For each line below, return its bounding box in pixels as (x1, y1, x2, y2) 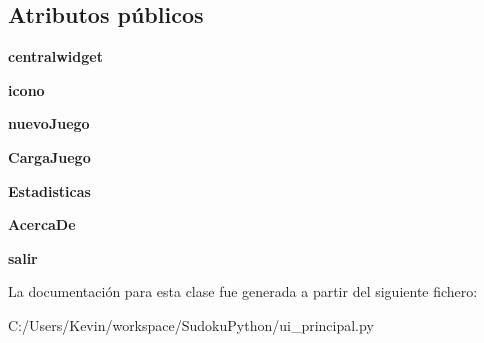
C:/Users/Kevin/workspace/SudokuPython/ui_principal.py (8, 314, 374, 335)
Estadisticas (8, 180, 91, 201)
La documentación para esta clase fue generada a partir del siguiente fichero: (8, 281, 478, 302)
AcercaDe (8, 214, 76, 235)
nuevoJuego (8, 113, 90, 134)
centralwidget (8, 46, 103, 67)
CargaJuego (8, 146, 91, 167)
